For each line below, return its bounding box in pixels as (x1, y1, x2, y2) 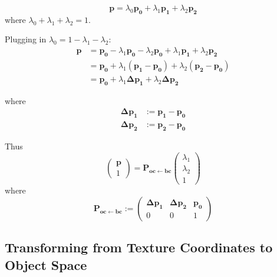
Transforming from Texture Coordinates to (5, 238, 273, 256)
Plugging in (5, 33, 47, 45)
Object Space (5, 255, 87, 273)
